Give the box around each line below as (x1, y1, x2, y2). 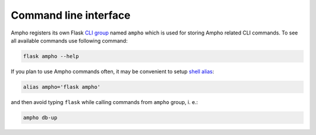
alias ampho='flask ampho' (23, 84, 101, 90)
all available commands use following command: (11, 37, 128, 44)
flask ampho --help (23, 53, 79, 60)
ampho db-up (23, 114, 58, 121)
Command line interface (11, 9, 131, 22)
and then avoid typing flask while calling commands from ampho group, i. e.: (11, 98, 198, 105)
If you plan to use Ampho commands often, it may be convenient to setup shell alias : (11, 68, 214, 75)
